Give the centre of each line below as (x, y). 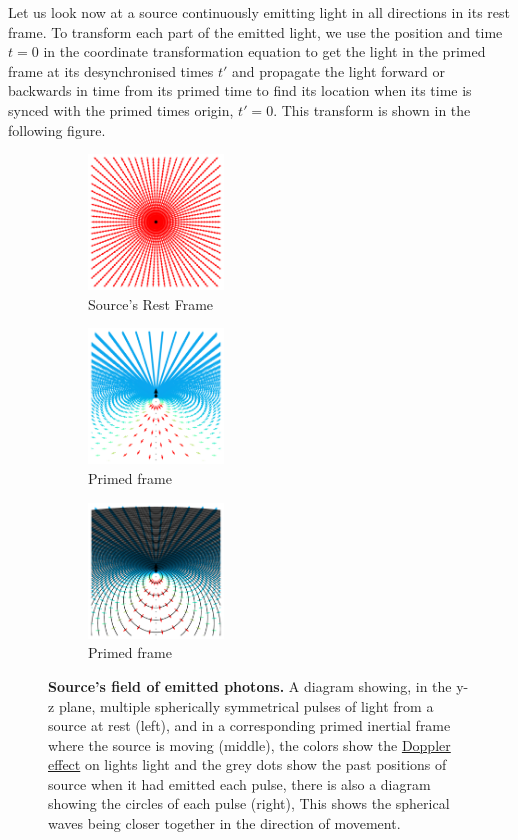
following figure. (57, 129)
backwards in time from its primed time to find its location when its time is (240, 90)
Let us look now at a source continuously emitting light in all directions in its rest (259, 12)
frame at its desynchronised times (111, 70)
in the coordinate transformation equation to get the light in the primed (264, 51)
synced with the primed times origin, (121, 109)
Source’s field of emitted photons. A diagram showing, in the (250, 685)
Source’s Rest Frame (151, 303)
